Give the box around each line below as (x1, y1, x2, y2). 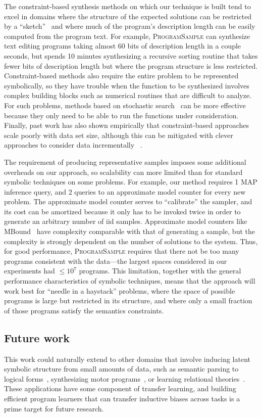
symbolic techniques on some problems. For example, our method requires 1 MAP (4, 176, 257, 187)
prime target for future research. (4, 403, 104, 413)
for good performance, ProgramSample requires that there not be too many (4, 246, 239, 256)
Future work (4, 330, 70, 345)
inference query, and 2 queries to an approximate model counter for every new (4, 186, 246, 197)
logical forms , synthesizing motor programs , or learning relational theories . (4, 373, 245, 384)
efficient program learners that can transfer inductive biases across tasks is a (4, 393, 240, 403)
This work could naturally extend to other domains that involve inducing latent (4, 353, 250, 364)
